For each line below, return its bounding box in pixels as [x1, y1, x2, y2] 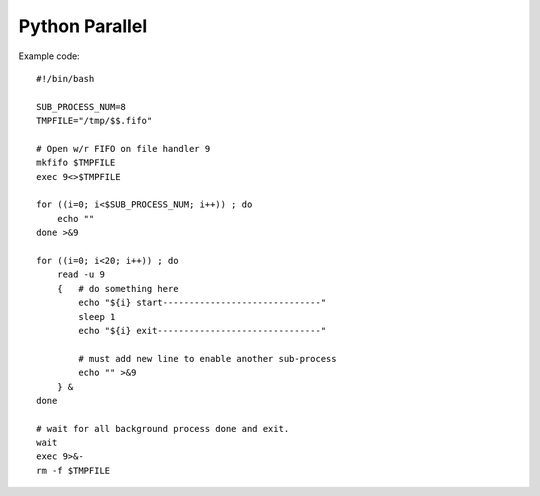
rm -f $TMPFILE [36, 465, 111, 476]
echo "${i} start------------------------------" [78, 297, 327, 309]
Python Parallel [18, 15, 148, 37]
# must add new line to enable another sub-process [78, 353, 337, 364]
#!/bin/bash [36, 73, 95, 84]
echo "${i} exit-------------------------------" [78, 325, 327, 336]
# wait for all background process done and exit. [36, 423, 290, 434]
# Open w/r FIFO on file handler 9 [36, 143, 211, 154]
